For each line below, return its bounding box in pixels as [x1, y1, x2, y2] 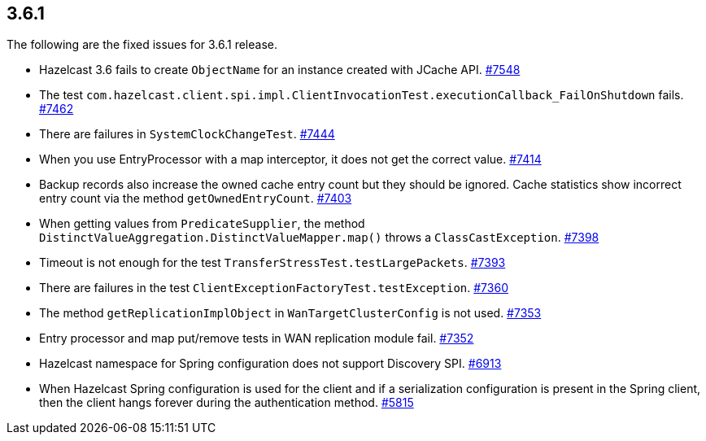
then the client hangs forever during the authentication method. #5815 [39, 395, 414, 410]
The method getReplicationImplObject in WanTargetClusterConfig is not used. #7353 [39, 306, 542, 321]
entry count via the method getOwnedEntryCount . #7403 [39, 191, 352, 206]
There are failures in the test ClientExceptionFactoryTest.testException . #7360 [39, 281, 508, 295]
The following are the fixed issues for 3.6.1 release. [7, 37, 277, 52]
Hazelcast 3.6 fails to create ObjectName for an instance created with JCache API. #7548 [39, 63, 521, 77]
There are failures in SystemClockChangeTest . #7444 [39, 127, 335, 142]
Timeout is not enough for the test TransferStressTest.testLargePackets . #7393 [39, 255, 506, 270]
